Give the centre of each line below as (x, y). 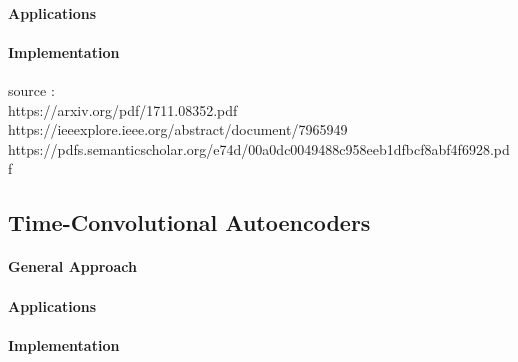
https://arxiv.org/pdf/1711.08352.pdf (123, 109)
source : (31, 89)
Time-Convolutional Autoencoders (189, 222)
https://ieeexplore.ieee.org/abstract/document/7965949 (178, 129)
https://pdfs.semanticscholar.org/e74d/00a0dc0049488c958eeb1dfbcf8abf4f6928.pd (259, 148)
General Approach (72, 266)
